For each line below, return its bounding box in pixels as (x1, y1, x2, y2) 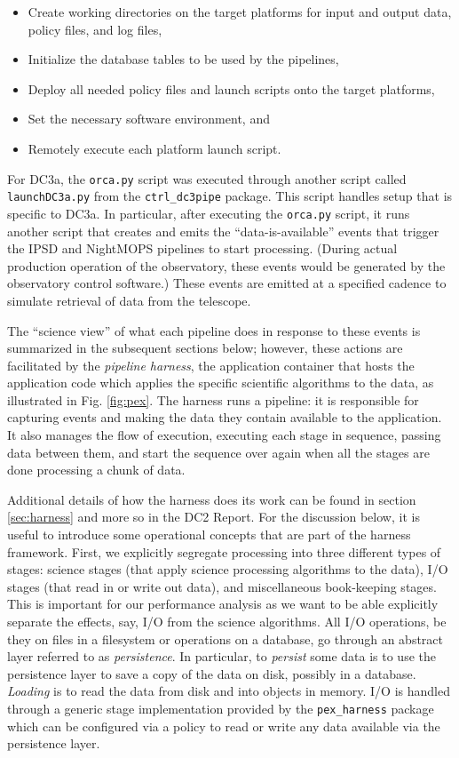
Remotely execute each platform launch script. (28, 139, 281, 157)
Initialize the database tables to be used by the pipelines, (28, 50, 339, 68)
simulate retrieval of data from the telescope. (7, 291, 251, 309)
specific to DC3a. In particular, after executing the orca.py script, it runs (7, 203, 410, 222)
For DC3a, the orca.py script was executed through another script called (7, 169, 407, 188)
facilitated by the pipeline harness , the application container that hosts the (7, 355, 415, 374)
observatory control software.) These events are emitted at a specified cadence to (7, 274, 447, 292)
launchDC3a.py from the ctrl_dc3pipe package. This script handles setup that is (7, 187, 453, 205)
